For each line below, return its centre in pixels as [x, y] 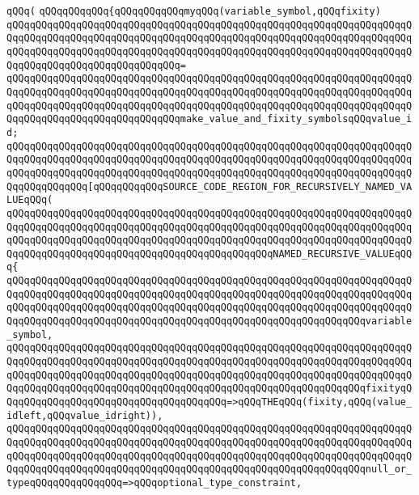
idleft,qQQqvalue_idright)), [85, 415]
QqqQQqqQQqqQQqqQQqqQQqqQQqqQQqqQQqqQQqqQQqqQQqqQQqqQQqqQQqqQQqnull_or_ [209, 470]
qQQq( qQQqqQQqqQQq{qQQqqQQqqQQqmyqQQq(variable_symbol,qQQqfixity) [194, 11]
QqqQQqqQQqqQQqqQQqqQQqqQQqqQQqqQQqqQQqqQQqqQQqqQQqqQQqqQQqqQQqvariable [209, 322]
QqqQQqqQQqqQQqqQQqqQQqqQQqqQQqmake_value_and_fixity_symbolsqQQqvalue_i [209, 119]
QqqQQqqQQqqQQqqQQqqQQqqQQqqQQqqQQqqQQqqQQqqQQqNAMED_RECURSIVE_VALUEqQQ [209, 254]
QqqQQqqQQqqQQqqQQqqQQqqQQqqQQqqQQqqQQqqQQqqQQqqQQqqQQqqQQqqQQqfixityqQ [209, 389]
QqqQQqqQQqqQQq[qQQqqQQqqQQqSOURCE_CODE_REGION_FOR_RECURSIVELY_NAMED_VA [209, 186]
